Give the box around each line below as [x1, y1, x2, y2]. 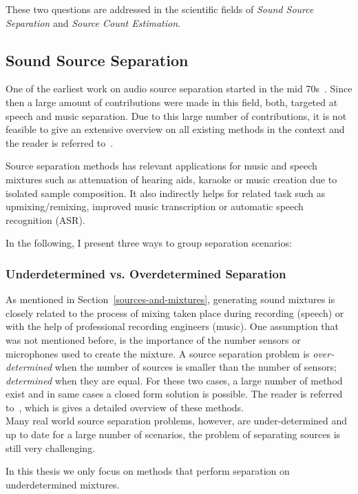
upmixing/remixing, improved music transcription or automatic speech [6, 199, 304, 214]
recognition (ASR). [6, 212, 85, 227]
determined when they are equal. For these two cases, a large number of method [6, 373, 343, 387]
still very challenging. [6, 440, 96, 455]
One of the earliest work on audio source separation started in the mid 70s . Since [6, 81, 352, 96]
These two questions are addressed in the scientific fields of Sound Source [6, 2, 314, 16]
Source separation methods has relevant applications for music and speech [6, 158, 317, 173]
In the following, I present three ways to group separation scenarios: [6, 236, 292, 250]
